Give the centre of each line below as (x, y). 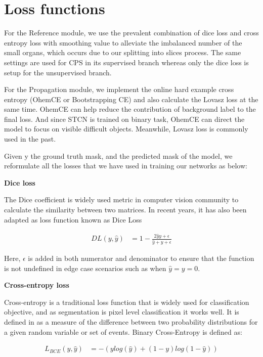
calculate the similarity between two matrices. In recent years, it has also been (125, 210)
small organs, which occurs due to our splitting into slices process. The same (123, 52)
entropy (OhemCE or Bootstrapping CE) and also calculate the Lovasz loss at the (131, 99)
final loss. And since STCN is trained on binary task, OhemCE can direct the (124, 119)
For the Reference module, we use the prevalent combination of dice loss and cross (131, 33)
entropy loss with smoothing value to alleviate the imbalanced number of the (123, 42)
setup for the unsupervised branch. (58, 72)
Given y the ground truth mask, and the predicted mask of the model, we (118, 155)
